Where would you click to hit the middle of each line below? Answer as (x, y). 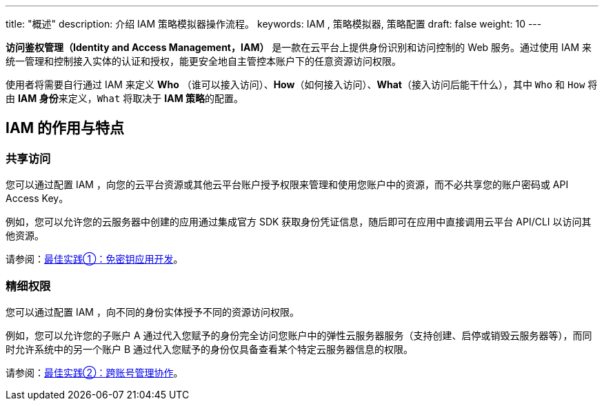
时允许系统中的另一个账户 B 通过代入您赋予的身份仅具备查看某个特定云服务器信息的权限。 (210, 349)
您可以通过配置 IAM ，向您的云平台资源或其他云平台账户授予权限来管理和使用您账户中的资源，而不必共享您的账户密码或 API (287, 185)
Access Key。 (37, 199)
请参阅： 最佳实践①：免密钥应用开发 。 (94, 259)
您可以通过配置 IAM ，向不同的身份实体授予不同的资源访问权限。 (152, 312)
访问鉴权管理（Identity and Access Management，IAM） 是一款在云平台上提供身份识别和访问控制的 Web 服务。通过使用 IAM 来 (299, 47)
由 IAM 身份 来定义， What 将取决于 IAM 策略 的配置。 (125, 98)
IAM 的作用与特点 (65, 128)
